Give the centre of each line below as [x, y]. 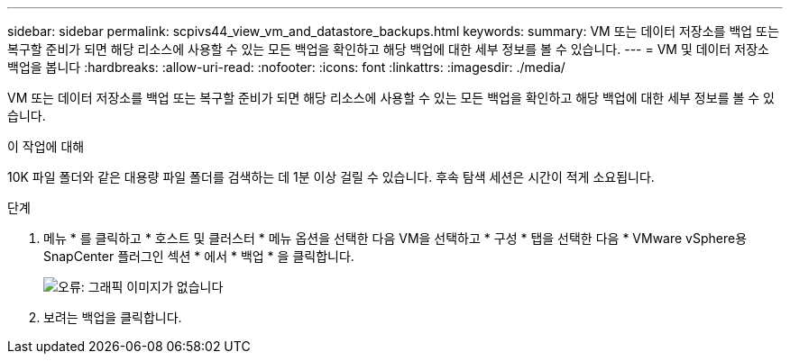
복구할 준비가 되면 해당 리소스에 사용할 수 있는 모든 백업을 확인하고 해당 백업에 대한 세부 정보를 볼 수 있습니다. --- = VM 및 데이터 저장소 [388, 49]
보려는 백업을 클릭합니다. [113, 317]
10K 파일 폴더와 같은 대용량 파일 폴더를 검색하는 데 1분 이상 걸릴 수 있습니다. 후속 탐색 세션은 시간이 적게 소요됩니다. [331, 177]
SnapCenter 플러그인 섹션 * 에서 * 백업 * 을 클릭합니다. [199, 256]
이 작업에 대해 [46, 146]
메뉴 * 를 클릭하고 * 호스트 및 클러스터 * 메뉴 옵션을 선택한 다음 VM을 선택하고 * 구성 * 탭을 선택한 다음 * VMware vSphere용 [395, 238]
